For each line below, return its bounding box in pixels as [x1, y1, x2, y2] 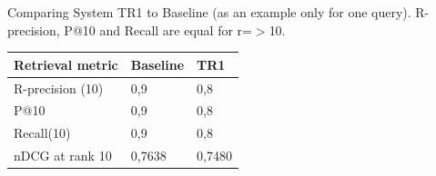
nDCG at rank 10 [14, 146, 112, 165]
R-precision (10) [14, 78, 104, 97]
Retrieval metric [14, 54, 118, 73]
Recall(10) [14, 123, 71, 142]
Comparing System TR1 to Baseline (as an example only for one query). [7, 3, 411, 21]
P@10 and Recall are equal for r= [64, 20, 252, 39]
